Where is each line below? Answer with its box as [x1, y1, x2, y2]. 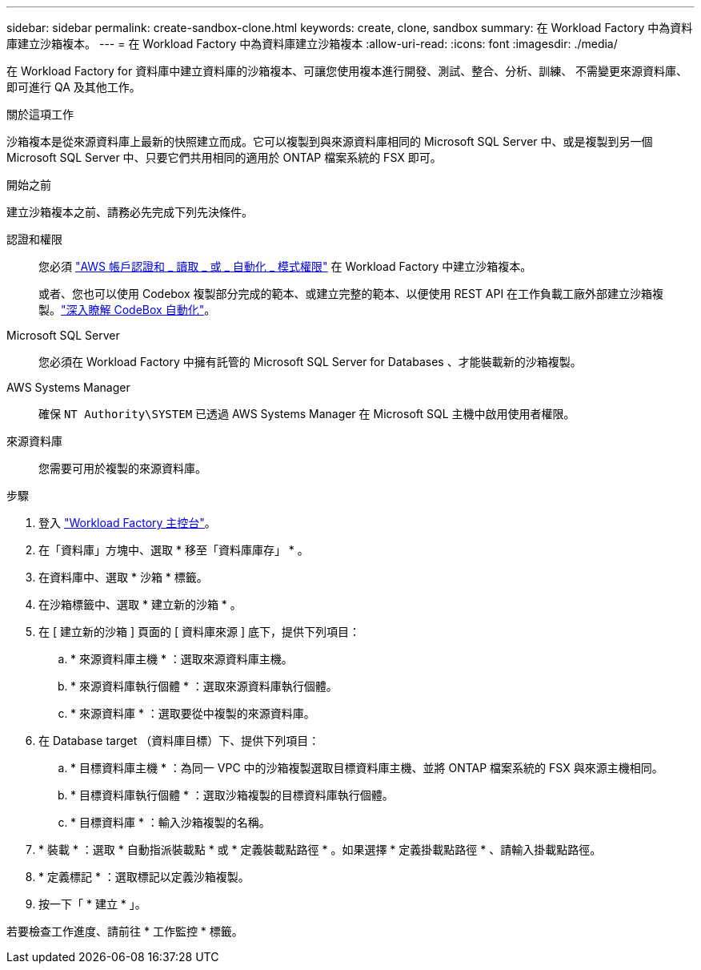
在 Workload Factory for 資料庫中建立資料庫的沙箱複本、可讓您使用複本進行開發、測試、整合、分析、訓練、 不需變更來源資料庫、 [6, 64, 688, 78]
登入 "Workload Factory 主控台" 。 [38, 516, 216, 529]
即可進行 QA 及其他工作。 [6, 80, 141, 94]
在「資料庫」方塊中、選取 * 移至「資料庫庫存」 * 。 [38, 543, 309, 557]
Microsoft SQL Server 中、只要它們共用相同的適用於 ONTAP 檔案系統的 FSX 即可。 [6, 151, 442, 164]
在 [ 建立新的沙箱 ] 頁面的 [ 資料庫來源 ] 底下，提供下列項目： [38, 625, 360, 638]
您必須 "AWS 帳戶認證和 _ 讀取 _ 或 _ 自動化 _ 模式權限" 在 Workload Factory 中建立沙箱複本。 [38, 260, 532, 273]
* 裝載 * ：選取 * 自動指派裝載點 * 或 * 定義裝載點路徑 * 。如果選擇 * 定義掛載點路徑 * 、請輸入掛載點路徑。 [38, 843, 602, 856]
